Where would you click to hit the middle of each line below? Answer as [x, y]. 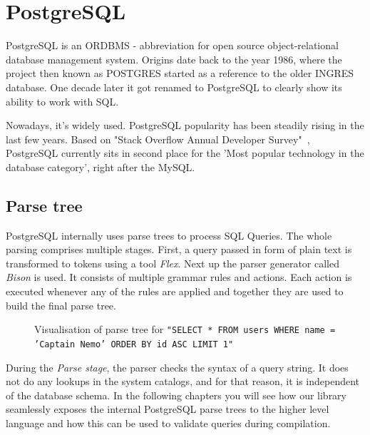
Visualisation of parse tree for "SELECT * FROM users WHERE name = [185, 329]
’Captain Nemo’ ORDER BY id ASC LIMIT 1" [134, 344]
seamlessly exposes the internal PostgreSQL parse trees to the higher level [168, 409]
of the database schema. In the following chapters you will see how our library [176, 395]
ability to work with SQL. [62, 101]
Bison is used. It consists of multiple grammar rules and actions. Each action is [179, 277]
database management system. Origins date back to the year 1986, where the [174, 59]
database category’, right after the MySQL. [101, 167]
